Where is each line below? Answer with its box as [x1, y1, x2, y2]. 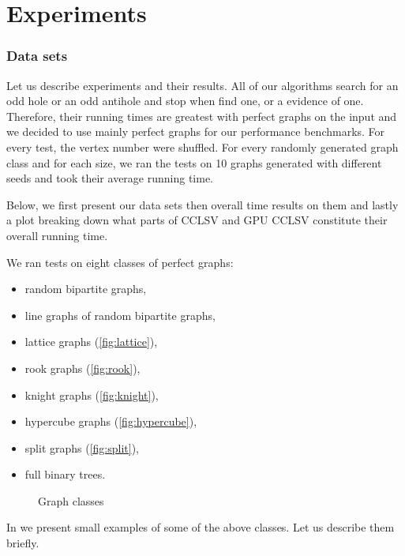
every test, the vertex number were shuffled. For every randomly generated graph [6, 138, 399, 155]
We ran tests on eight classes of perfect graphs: [6, 254, 234, 270]
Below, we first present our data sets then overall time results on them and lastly [6, 196, 399, 212]
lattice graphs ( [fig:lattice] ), [24, 333, 158, 350]
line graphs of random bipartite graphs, [24, 306, 216, 323]
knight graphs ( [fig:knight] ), [24, 386, 159, 403]
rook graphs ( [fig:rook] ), [24, 359, 141, 376]
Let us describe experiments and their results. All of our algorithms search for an [6, 77, 399, 93]
